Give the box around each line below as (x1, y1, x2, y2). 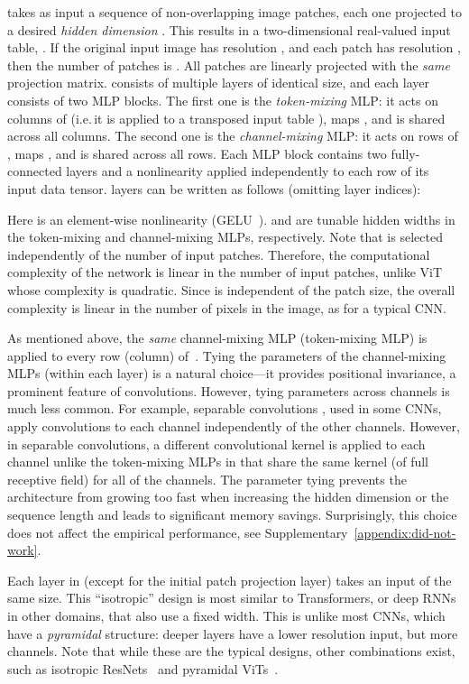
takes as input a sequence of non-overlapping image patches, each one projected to (7, 3, 462, 21)
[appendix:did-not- (354, 522, 456, 541)
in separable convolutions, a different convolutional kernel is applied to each (7, 434, 426, 453)
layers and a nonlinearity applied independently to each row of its (66, 162, 429, 180)
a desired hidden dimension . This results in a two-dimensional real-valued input (7, 20, 451, 39)
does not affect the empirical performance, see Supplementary (7, 522, 348, 541)
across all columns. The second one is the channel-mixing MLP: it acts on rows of (7, 126, 458, 145)
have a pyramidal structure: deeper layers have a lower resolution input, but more (7, 624, 458, 642)
